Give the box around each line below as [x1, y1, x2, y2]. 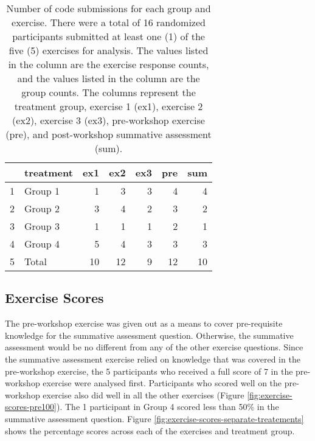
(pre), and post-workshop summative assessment [5, 127, 212, 141]
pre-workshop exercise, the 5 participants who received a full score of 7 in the [5, 364, 293, 377]
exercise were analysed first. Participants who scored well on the [43, 377, 282, 389]
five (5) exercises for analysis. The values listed [9, 43, 209, 57]
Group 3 [24, 219, 60, 233]
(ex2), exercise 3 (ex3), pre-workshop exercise [12, 113, 205, 127]
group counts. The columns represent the [21, 85, 196, 99]
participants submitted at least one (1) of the [12, 29, 205, 43]
